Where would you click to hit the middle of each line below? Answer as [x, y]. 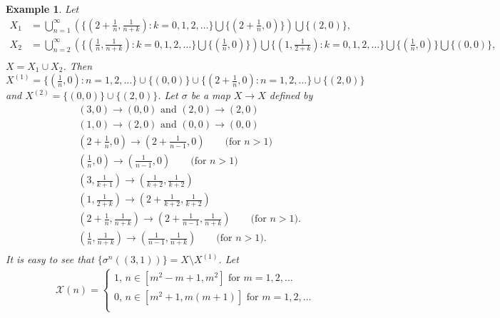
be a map [210, 95]
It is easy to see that [50, 259]
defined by [291, 95]
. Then [78, 65]
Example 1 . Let [42, 9]
